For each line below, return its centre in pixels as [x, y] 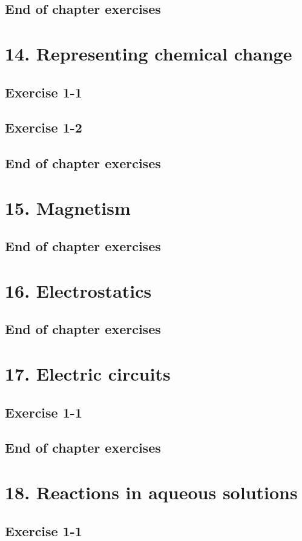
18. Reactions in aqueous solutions [151, 492]
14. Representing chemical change [149, 53]
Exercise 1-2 [44, 127]
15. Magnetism [68, 207]
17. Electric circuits [88, 373]
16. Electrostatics [78, 290]
